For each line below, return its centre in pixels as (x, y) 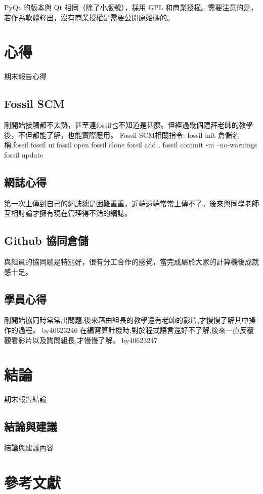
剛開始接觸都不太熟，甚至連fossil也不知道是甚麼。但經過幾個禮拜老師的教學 (129, 125)
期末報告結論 (25, 399)
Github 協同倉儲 (46, 240)
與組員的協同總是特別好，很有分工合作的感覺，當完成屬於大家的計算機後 (124, 262)
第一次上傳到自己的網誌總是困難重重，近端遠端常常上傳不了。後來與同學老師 (131, 203)
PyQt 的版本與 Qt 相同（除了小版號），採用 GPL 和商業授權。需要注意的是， (131, 7)
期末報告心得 (25, 76)
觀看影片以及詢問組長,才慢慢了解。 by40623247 (81, 340)
